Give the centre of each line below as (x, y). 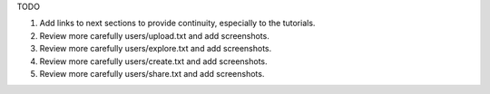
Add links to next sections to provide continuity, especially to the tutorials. (177, 23)
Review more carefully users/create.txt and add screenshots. (153, 61)
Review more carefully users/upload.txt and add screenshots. (154, 35)
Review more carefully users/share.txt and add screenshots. (152, 73)
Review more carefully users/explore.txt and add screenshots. (156, 49)
